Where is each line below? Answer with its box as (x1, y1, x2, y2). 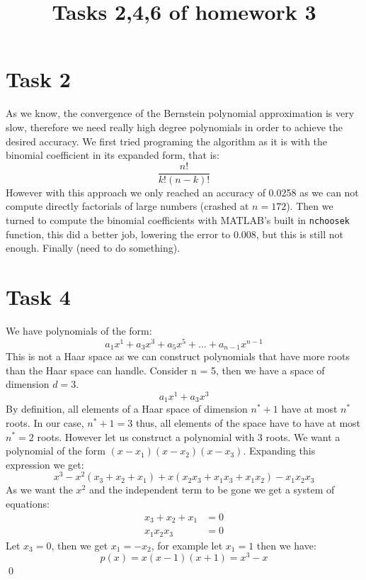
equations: (6, 496, 50, 511)
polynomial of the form (6, 443, 105, 458)
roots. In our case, (6, 415, 84, 430)
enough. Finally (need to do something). (6, 240, 181, 255)
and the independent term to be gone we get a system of (88, 482, 335, 497)
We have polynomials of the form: (6, 323, 152, 338)
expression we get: (6, 457, 84, 472)
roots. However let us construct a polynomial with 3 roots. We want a (37, 429, 341, 444)
